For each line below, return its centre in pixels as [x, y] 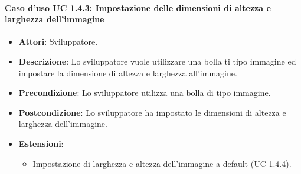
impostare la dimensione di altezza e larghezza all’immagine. [128, 73]
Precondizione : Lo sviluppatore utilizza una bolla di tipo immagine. [145, 93]
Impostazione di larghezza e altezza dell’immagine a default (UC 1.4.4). [162, 163]
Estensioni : [41, 143]
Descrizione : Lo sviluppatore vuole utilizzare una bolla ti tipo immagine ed [157, 61]
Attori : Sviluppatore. [58, 41]
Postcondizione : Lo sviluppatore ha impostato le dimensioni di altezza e [152, 112]
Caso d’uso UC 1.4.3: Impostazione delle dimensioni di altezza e [138, 7]
